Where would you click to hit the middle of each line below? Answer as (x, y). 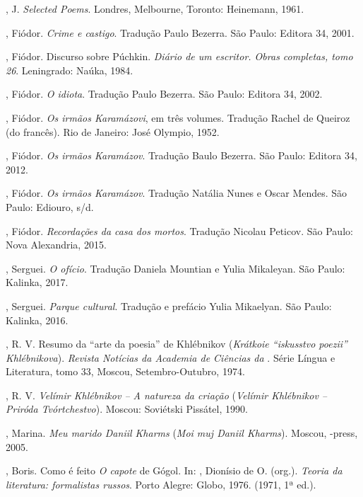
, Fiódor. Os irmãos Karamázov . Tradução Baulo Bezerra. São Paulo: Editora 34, (181, 155)
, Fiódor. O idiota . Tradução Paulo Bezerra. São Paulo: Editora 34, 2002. (164, 94)
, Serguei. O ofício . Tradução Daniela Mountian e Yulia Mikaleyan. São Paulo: (175, 268)
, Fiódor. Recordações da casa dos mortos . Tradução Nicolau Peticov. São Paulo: (179, 230)
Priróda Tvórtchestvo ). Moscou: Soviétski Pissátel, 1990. (127, 409)
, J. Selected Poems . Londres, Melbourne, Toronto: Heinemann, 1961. (155, 8)
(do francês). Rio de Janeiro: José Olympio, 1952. (113, 131)
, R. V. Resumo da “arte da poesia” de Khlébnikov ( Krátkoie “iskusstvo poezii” (177, 344)
